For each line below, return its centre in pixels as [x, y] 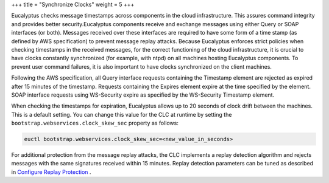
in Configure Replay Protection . [51, 172]
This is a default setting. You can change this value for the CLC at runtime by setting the [122, 114]
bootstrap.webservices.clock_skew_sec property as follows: [95, 123]
